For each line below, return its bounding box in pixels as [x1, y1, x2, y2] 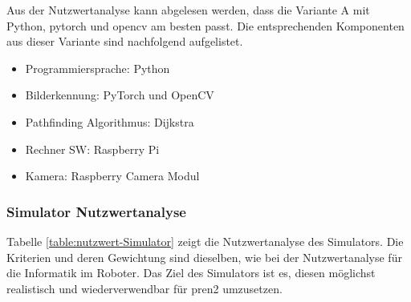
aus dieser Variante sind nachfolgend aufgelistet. [6, 33, 243, 50]
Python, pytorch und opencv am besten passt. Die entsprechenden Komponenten [6, 17, 405, 34]
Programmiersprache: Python [25, 59, 170, 76]
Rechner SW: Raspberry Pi [25, 140, 160, 157]
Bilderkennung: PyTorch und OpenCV [25, 87, 214, 103]
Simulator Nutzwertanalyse [6, 201, 186, 221]
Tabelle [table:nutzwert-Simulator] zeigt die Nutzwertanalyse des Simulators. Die [6, 232, 404, 249]
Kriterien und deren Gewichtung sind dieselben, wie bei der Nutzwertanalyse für [6, 248, 402, 265]
